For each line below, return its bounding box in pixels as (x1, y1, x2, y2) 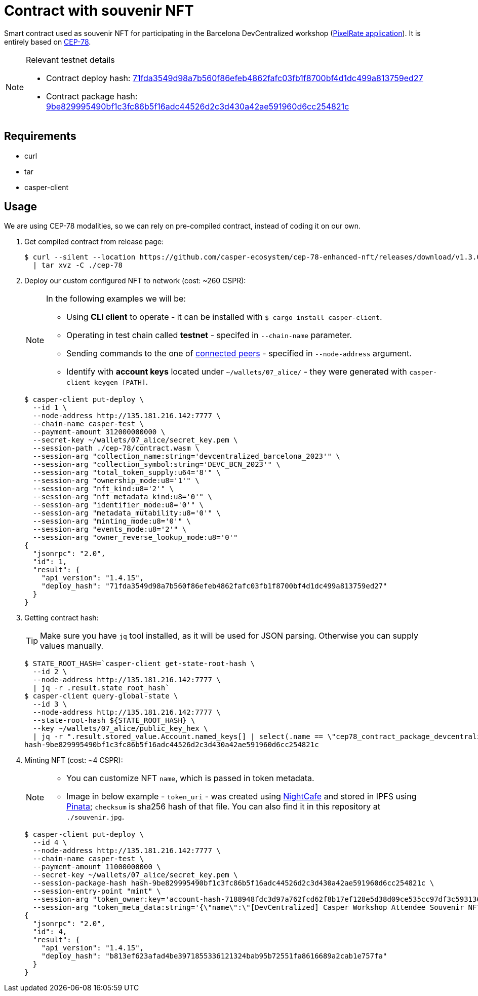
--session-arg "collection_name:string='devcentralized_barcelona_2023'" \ (32, 452, 340, 461)
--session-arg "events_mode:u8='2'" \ (32, 525, 187, 534)
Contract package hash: (46, 91, 138, 101)
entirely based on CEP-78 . (4, 37, 91, 46)
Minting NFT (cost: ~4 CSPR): (24, 756, 123, 765)
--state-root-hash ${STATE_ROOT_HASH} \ (32, 716, 195, 725)
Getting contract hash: (24, 613, 99, 622)
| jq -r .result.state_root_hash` (32, 684, 170, 692)
